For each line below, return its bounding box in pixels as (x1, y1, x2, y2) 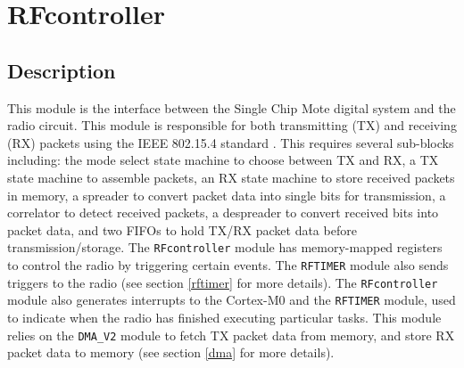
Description (7, 56, 116, 84)
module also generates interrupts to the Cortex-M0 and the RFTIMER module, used (7, 290, 456, 309)
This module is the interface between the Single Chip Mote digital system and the (7, 98, 456, 117)
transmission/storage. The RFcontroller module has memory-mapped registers (7, 238, 443, 257)
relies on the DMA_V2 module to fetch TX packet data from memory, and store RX (7, 325, 455, 344)
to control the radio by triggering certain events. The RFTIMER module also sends (7, 255, 449, 274)
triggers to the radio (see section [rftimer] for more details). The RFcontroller (7, 273, 438, 291)
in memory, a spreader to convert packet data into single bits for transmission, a (7, 185, 446, 204)
